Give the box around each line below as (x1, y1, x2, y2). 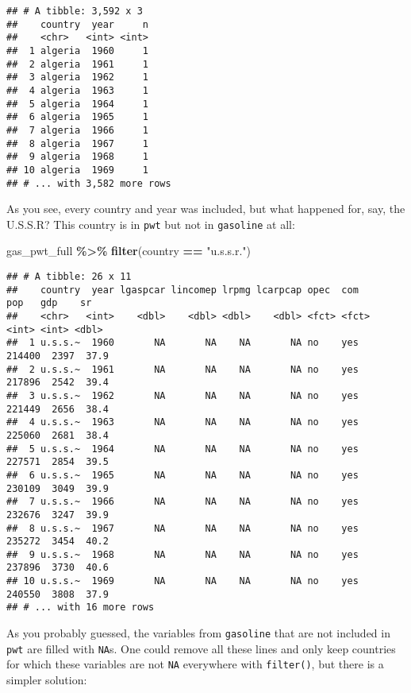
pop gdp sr (6, 297, 92, 309)
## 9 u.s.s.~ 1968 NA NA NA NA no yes (6, 548, 359, 560)
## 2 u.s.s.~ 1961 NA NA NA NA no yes (6, 363, 359, 375)
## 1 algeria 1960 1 (6, 45, 148, 56)
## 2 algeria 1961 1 (6, 58, 148, 70)
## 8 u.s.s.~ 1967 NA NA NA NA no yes (6, 522, 359, 534)
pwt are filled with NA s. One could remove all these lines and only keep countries (6, 640, 396, 656)
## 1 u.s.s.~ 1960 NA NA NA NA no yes (6, 337, 359, 349)
